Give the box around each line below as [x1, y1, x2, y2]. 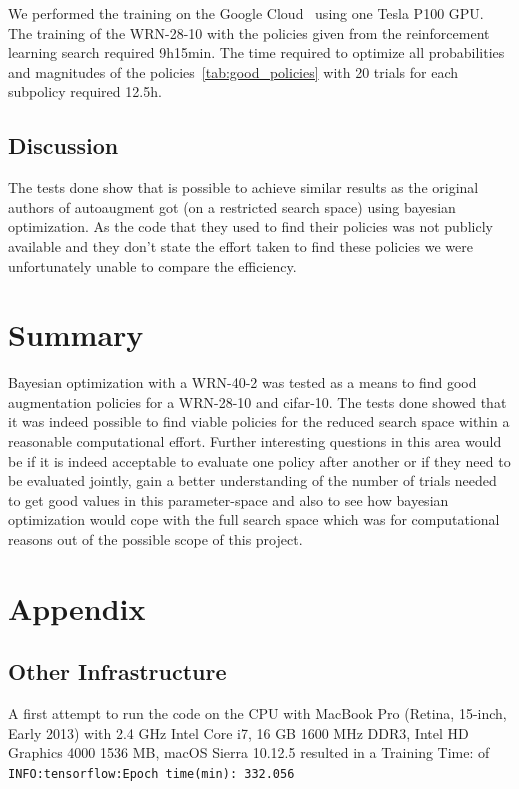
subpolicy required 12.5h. [8, 81, 162, 102]
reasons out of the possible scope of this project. [8, 529, 303, 550]
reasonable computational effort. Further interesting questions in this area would [8, 431, 502, 452]
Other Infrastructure [8, 656, 227, 687]
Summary [8, 314, 144, 355]
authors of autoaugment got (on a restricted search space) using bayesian [8, 196, 456, 217]
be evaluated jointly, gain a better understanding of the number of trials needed [8, 470, 497, 491]
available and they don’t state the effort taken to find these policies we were [8, 235, 473, 256]
